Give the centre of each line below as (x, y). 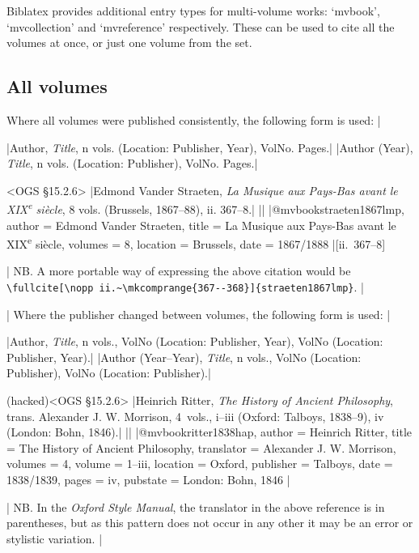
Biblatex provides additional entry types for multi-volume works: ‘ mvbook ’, (193, 11)
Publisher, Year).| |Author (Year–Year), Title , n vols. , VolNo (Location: (184, 357)
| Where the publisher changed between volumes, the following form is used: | (199, 314)
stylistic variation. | (55, 538)
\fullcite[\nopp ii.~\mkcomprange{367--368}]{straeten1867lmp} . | (185, 287)
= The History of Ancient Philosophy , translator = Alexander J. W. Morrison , (201, 447)
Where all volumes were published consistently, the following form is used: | (194, 119)
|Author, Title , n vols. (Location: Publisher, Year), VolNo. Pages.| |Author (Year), (210, 147)
